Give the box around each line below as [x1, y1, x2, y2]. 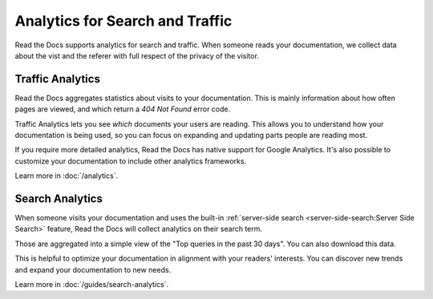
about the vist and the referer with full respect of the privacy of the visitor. [14, 51, 260, 60]
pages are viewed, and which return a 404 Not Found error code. [14, 104, 231, 114]
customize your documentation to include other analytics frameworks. [14, 156, 247, 166]
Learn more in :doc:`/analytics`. [14, 171, 119, 180]
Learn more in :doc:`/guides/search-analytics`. [14, 280, 168, 289]
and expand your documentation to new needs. [14, 265, 172, 274]
